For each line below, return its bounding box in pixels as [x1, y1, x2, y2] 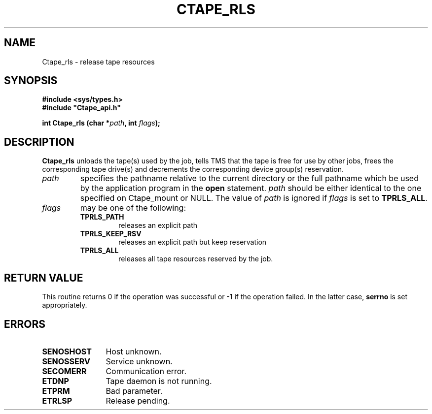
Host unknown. [106, 346, 162, 356]
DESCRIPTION [4, 135, 74, 148]
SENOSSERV [42, 356, 90, 366]
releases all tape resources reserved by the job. [118, 255, 273, 263]
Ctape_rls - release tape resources [42, 57, 155, 66]
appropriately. [42, 301, 87, 310]
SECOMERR [42, 366, 87, 376]
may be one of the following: [80, 203, 186, 213]
